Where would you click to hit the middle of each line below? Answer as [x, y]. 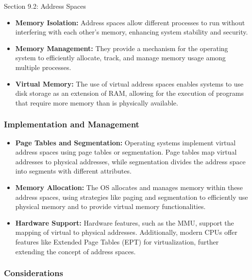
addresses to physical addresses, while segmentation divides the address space [130, 161]
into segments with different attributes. [73, 171]
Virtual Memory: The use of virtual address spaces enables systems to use [129, 83]
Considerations [34, 273]
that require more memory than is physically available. [97, 102]
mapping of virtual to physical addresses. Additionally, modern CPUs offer [126, 232]
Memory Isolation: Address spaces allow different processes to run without [130, 22]
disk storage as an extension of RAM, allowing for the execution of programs [129, 93]
